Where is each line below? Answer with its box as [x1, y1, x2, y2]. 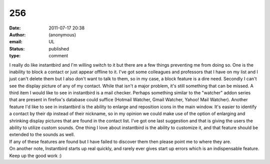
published [48, 45, 69, 52]
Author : [9, 31, 26, 37]
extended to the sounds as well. [9, 132, 75, 138]
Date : [9, 25, 21, 31]
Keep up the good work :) [9, 153, 62, 159]
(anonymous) [48, 31, 76, 37]
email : [9, 39, 22, 45]
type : [9, 53, 21, 59]
